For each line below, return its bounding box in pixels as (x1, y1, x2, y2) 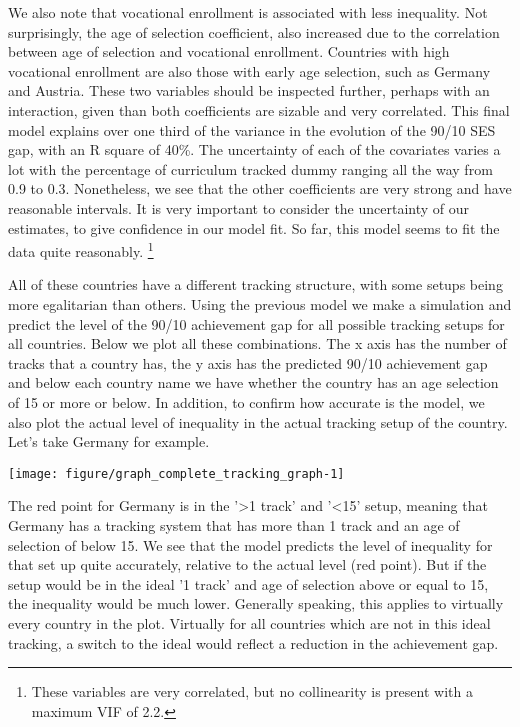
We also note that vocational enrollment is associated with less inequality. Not (8, 2, 488, 22)
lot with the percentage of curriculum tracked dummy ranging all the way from (8, 158, 493, 179)
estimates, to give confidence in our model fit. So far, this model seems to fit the (8, 217, 500, 238)
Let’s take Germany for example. (8, 431, 210, 452)
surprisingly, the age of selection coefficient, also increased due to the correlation (8, 21, 500, 42)
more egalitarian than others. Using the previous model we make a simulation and (8, 293, 512, 314)
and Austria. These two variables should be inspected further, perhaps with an (8, 80, 490, 101)
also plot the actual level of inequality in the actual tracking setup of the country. (8, 411, 508, 432)
